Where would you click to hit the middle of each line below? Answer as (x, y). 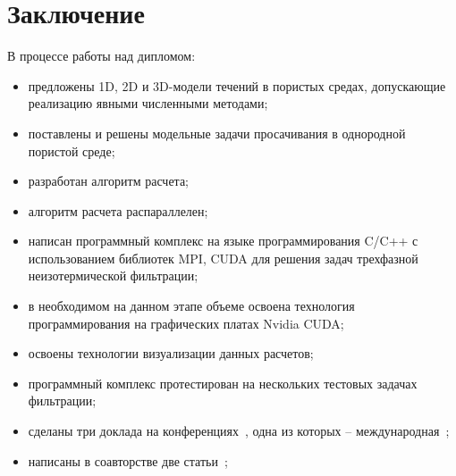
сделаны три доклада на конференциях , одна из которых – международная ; (239, 431)
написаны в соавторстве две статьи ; (128, 460)
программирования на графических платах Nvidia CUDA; (186, 323)
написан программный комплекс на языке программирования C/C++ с (223, 241)
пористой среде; (72, 150)
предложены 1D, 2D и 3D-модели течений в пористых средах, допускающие (237, 85)
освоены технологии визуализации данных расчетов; (171, 353)
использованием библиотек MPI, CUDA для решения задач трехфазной (223, 258)
